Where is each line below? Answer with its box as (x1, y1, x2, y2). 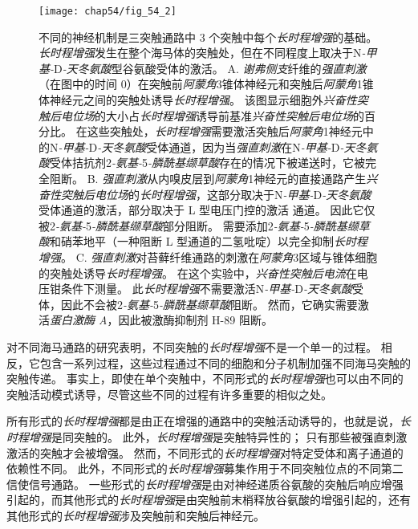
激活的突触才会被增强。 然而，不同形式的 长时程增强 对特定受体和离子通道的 (6, 444, 404, 461)
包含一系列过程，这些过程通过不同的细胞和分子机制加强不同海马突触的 (39, 354, 411, 371)
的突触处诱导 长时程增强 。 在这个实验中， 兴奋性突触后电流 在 (39, 264, 357, 281)
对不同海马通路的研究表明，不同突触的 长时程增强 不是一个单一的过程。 (6, 338, 377, 355)
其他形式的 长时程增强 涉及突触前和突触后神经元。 (6, 507, 265, 523)
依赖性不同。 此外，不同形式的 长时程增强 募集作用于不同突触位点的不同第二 (6, 460, 404, 477)
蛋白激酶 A (50, 311, 108, 328)
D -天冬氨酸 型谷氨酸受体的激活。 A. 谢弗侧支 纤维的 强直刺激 (54, 59, 367, 76)
